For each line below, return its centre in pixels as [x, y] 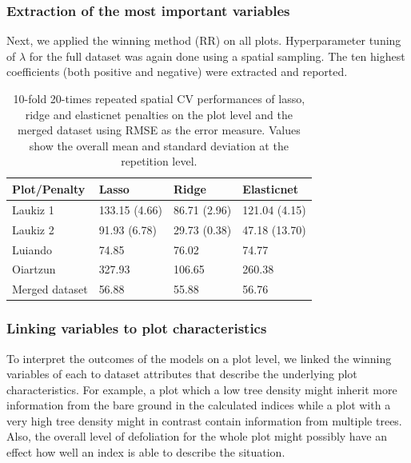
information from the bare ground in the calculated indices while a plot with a [199, 405]
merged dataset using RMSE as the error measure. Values [159, 130]
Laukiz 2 [33, 229]
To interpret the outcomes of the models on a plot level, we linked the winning [199, 358]
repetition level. [159, 161]
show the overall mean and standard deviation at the [159, 145]
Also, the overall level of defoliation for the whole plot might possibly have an [197, 436]
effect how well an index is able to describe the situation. [146, 452]
